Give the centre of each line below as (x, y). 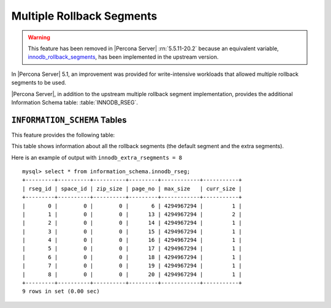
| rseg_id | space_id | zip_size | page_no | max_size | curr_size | (132, 189)
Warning (39, 37)
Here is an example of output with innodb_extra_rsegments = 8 (97, 157)
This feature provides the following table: (63, 135)
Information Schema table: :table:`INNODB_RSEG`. (74, 102)
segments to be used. (39, 83)
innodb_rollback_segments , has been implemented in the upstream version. (123, 57)
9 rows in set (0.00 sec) (61, 291)
